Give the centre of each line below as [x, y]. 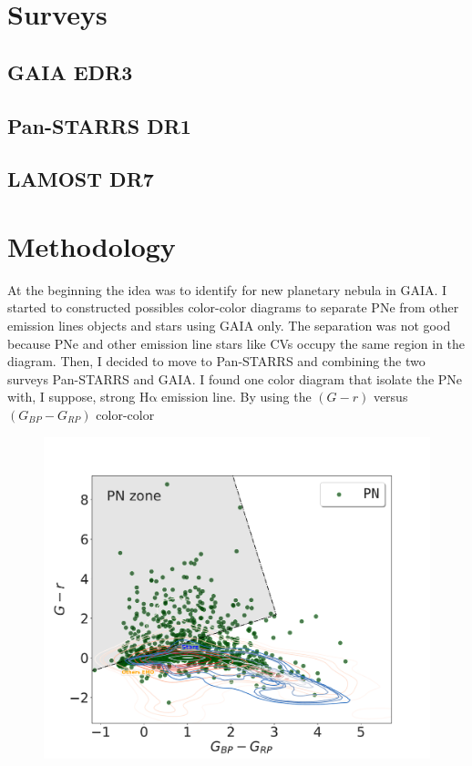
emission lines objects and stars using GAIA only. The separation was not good [229, 326]
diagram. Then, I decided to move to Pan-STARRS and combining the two [216, 361]
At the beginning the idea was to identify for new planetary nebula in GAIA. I [227, 289]
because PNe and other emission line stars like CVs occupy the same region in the [236, 343]
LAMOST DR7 [81, 179]
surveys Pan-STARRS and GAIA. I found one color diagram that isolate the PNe [235, 378]
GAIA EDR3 [70, 71]
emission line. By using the [236, 397]
